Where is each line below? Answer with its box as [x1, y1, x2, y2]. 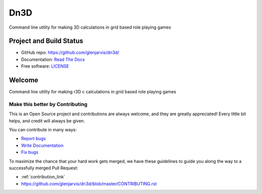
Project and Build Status [9, 37, 83, 45]
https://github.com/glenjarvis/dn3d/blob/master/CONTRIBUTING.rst [21, 180, 157, 187]
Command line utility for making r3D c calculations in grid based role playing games [9, 89, 177, 95]
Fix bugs [21, 149, 39, 155]
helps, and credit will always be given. [9, 118, 85, 123]
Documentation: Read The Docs [21, 56, 85, 62]
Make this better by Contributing [9, 101, 87, 107]
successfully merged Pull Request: [9, 165, 79, 171]
